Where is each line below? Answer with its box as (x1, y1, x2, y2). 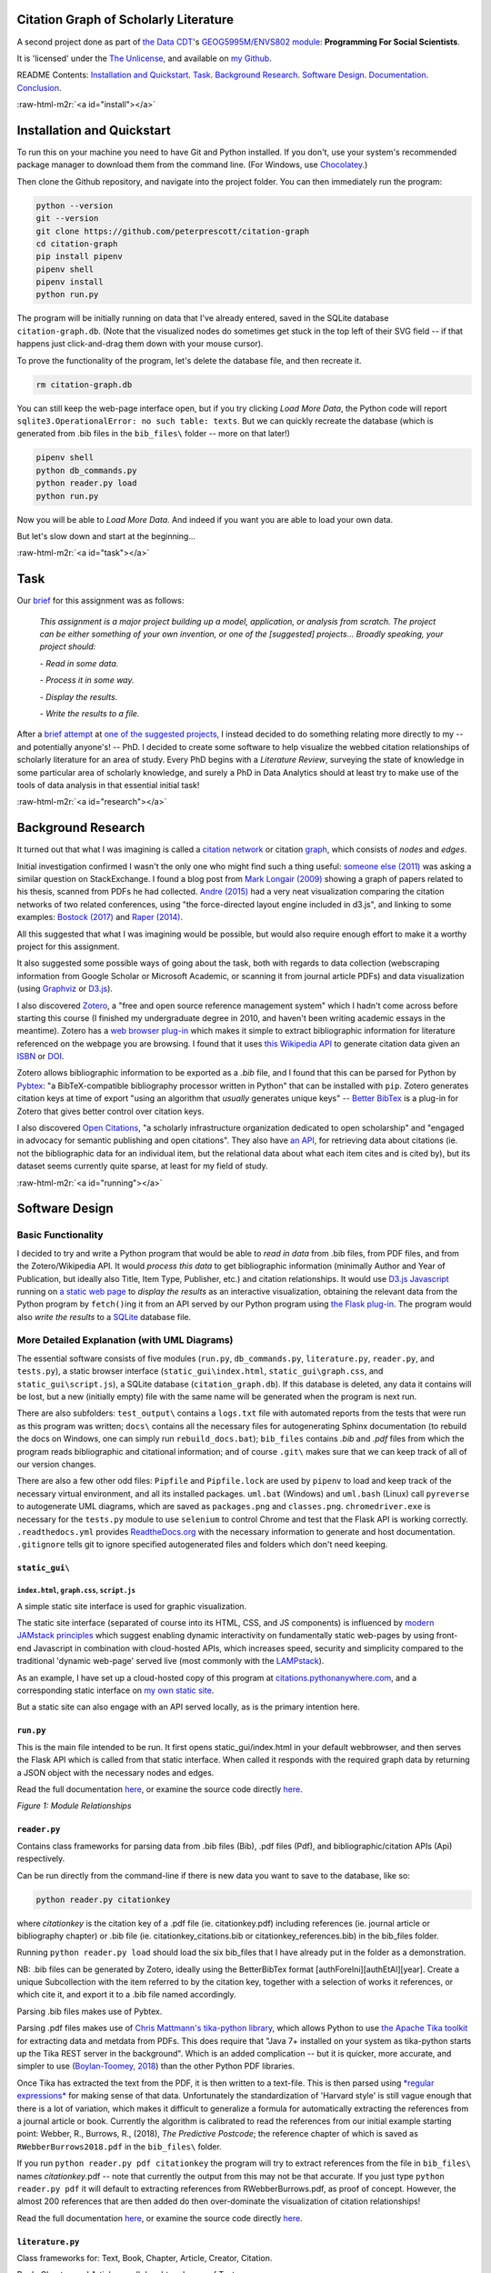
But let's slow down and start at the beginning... (16, 530, 195, 541)
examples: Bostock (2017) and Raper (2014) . (16, 912, 184, 923)
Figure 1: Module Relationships (16, 1800, 132, 1811)
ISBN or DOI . (16, 1051, 65, 1062)
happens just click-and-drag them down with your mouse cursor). (16, 338, 264, 349)
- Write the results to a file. (39, 707, 140, 718)
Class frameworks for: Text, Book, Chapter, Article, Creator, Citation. (16, 2253, 273, 2264)
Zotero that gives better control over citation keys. (16, 1106, 205, 1116)
